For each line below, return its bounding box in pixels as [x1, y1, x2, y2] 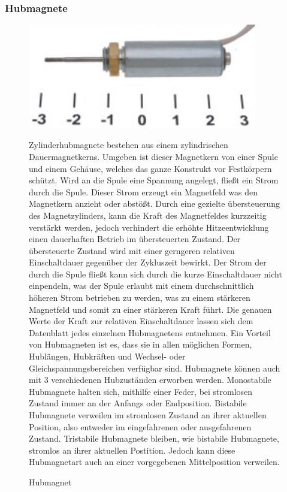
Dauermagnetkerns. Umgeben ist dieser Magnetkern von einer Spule [29, 150, 278, 162]
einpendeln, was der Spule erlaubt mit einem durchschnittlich [29, 279, 254, 292]
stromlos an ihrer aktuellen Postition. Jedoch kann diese [29, 443, 235, 456]
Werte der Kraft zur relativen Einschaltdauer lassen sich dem [29, 315, 253, 327]
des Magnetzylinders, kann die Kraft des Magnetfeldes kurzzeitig [29, 209, 267, 221]
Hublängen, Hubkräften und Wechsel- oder [29, 350, 186, 363]
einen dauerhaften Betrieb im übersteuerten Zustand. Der [29, 233, 241, 245]
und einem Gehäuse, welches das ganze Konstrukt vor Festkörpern [29, 162, 272, 174]
